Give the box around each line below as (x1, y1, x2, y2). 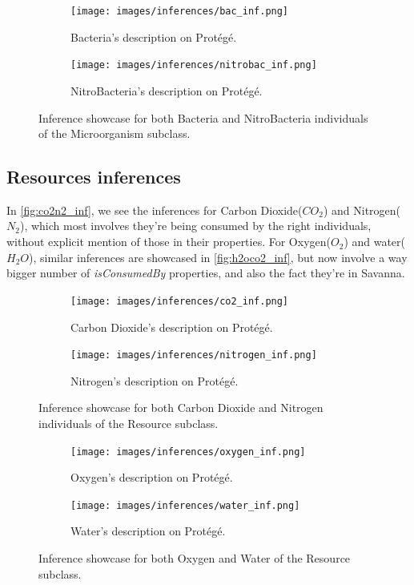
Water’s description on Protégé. (70, 522, 226, 539)
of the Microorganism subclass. (38, 125, 191, 142)
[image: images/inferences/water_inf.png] (70, 499, 300, 511)
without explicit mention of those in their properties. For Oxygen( (6, 233, 331, 250)
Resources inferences (6, 164, 181, 189)
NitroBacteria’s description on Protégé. (70, 82, 263, 99)
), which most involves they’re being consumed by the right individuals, (19, 217, 372, 234)
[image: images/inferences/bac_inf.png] (70, 6, 289, 17)
